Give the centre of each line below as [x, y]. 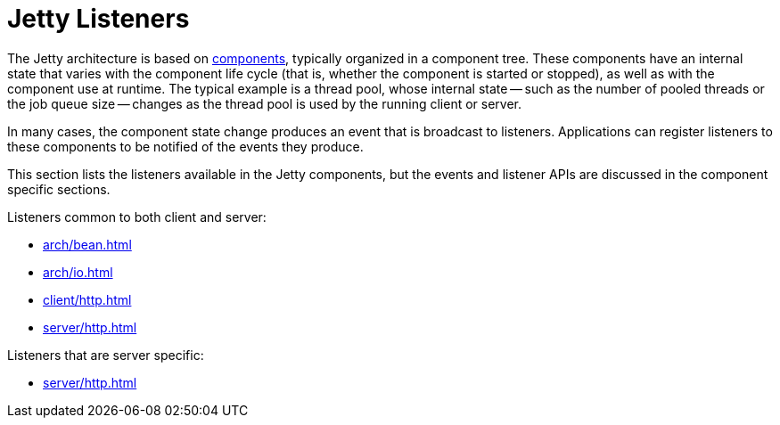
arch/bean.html [87, 244]
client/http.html [87, 299]
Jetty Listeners [99, 19]
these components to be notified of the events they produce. [185, 146]
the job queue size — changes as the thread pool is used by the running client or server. [265, 103]
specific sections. [59, 189]
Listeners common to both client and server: [137, 217]
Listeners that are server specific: [106, 355]
